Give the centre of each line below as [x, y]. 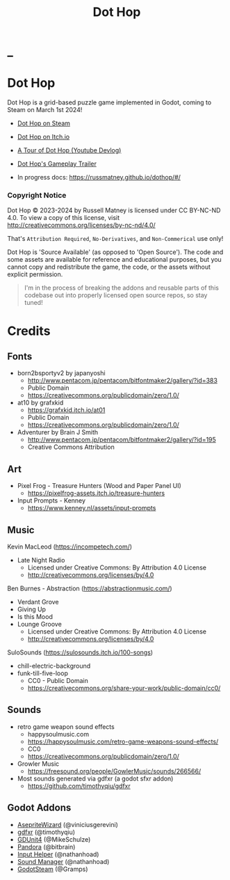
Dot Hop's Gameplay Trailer [57, 164]
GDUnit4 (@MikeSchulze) [54, 839]
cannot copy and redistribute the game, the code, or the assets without [109, 267]
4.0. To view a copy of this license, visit [64, 218]
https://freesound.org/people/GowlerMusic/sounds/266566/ [114, 771]
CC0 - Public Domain [58, 681]
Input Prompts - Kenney [51, 501]
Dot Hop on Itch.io [43, 137]
